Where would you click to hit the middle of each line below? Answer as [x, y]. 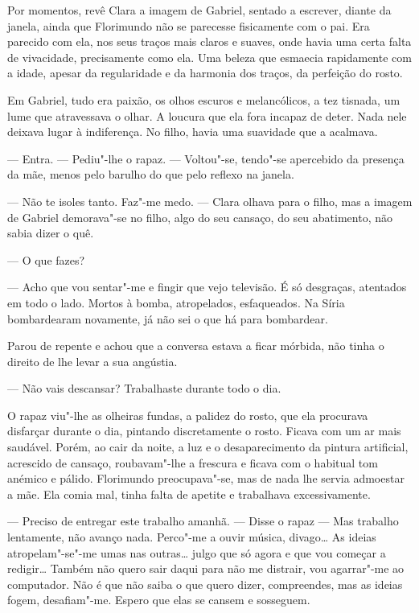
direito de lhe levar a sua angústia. [92, 361]
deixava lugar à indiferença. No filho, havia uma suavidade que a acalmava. [193, 132]
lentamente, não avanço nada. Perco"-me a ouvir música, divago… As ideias [192, 537]
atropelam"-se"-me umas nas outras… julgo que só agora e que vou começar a [197, 552]
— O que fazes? [46, 259]
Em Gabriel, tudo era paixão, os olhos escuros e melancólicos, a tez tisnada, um [204, 99]
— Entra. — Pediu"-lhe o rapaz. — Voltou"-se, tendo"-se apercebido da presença [206, 158]
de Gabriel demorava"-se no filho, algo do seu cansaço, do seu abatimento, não [200, 217]
